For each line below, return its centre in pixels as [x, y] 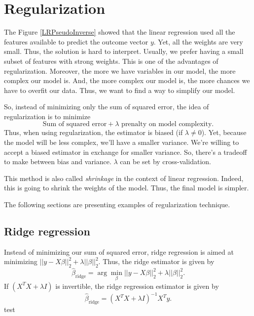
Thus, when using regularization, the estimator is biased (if [93, 132]
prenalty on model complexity [167, 124]
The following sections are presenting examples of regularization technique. [117, 204]
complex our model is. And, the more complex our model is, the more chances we [127, 80]
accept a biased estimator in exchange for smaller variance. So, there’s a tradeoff [126, 152]
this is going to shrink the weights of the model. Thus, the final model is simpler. [127, 188]
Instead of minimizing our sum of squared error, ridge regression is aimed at [119, 251]
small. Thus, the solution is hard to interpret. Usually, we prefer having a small [124, 51]
